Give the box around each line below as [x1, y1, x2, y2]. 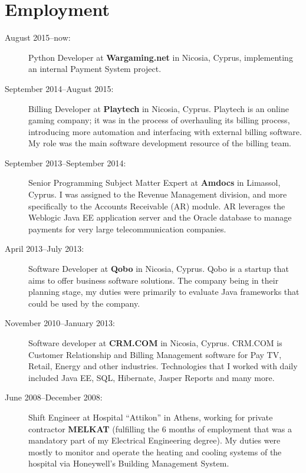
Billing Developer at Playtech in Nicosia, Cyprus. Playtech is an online [28, 102, 289, 114]
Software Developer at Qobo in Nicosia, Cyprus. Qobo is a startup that [28, 262, 289, 275]
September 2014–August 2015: [5, 82, 114, 94]
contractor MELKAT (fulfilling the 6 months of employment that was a [28, 422, 292, 435]
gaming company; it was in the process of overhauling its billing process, [28, 114, 290, 126]
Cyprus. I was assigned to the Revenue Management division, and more [28, 188, 287, 201]
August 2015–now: [5, 31, 71, 44]
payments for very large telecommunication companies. [28, 222, 226, 235]
